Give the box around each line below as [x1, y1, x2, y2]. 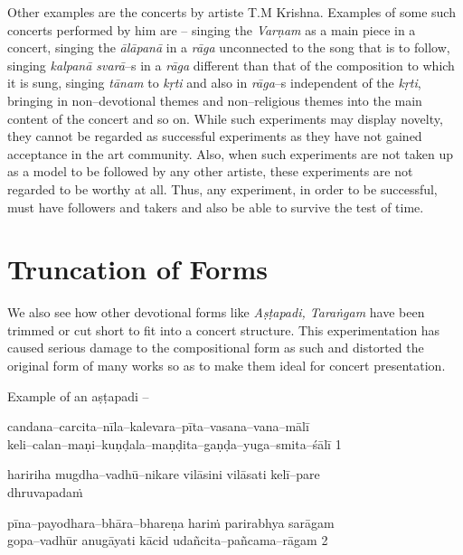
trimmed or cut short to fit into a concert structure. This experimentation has [7, 320, 440, 339]
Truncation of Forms [7, 250, 269, 287]
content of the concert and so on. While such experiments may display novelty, [7, 108, 443, 127]
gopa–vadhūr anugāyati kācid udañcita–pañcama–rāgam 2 [7, 531, 328, 550]
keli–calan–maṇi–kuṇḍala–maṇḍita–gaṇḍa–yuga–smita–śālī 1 [7, 434, 342, 453]
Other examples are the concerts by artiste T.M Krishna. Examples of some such [7, 3, 456, 21]
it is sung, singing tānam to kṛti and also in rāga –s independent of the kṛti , [7, 73, 421, 92]
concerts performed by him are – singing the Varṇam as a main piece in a [7, 20, 416, 39]
